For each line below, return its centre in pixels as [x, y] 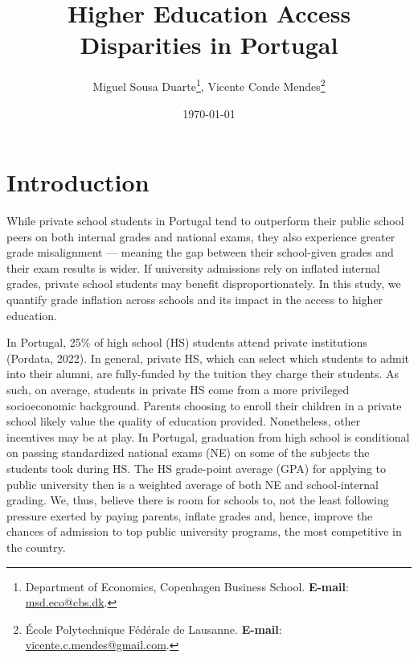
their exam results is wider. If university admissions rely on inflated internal [193, 267]
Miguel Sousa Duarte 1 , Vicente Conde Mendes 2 [209, 85]
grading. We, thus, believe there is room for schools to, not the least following [198, 500]
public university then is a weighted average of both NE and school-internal [193, 484]
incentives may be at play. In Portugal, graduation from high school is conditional [208, 436]
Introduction [78, 182]
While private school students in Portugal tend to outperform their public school [205, 221]
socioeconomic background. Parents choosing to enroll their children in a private [204, 405]
